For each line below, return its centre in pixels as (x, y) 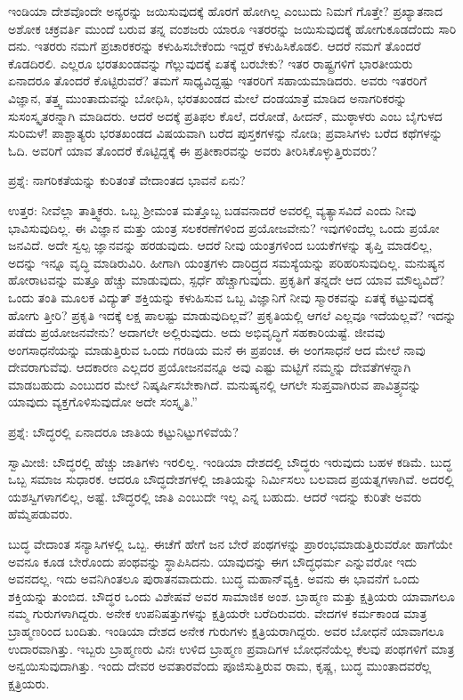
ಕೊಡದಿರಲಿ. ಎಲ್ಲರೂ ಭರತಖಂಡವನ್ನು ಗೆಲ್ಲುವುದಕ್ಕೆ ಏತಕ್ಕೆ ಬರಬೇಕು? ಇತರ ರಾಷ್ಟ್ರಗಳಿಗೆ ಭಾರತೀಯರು (211, 63)
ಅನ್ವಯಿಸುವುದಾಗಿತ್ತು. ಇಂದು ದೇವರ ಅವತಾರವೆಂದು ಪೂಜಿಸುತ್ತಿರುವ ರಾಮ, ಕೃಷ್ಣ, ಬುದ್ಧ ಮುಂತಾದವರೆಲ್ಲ (220, 666)
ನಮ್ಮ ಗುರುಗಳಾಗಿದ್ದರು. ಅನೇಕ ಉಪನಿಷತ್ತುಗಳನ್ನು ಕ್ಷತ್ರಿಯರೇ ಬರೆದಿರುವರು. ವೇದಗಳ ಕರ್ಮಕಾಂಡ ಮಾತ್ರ (218, 613)
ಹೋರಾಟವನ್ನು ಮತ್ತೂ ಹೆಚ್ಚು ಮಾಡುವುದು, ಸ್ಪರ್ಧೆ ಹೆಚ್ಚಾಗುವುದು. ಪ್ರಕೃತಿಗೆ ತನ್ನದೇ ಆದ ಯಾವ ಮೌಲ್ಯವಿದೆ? (227, 280)
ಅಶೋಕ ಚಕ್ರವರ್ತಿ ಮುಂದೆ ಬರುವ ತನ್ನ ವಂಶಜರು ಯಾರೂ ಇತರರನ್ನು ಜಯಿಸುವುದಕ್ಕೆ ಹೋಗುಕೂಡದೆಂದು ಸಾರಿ (232, 28)
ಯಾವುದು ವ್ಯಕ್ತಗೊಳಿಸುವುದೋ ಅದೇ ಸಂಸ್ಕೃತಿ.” (103, 402)
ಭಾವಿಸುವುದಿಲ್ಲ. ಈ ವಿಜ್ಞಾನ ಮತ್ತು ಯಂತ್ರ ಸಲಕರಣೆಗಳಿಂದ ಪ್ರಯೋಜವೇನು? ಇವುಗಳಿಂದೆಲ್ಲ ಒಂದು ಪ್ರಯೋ (224, 227)
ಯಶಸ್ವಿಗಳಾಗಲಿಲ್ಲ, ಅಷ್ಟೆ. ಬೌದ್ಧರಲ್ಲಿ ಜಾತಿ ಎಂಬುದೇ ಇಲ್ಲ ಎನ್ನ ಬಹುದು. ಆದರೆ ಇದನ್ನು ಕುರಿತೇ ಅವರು (215, 496)
